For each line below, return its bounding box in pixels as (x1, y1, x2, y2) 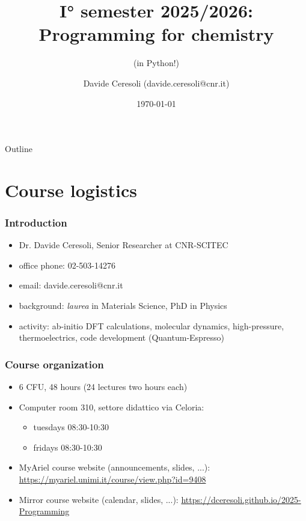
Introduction (5, 215, 67, 230)
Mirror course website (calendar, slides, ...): (19, 493, 179, 505)
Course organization (5, 356, 104, 371)
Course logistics (5, 177, 137, 202)
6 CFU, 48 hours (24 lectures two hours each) (19, 380, 188, 393)
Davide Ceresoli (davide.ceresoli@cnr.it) (83, 76, 230, 89)
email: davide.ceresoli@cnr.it (19, 279, 123, 291)
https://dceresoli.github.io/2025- (181, 493, 301, 505)
